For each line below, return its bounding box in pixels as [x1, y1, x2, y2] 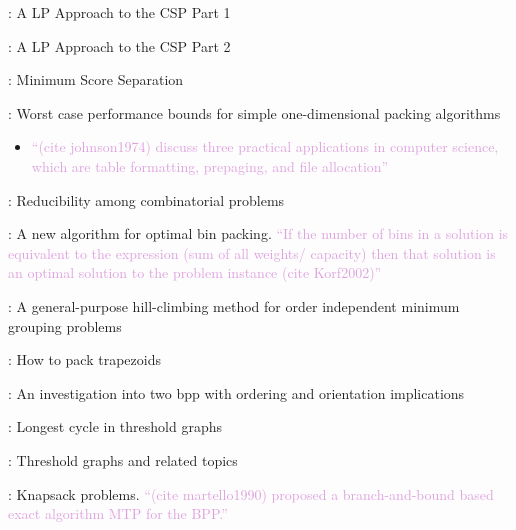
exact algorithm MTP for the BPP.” [8, 503, 228, 524]
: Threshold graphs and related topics [8, 449, 238, 470]
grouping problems [8, 315, 122, 336]
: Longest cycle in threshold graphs [8, 416, 223, 437]
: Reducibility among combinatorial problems [8, 189, 285, 210]
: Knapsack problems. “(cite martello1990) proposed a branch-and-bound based [8, 483, 494, 504]
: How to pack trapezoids [8, 349, 161, 370]
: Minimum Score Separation [8, 69, 184, 90]
